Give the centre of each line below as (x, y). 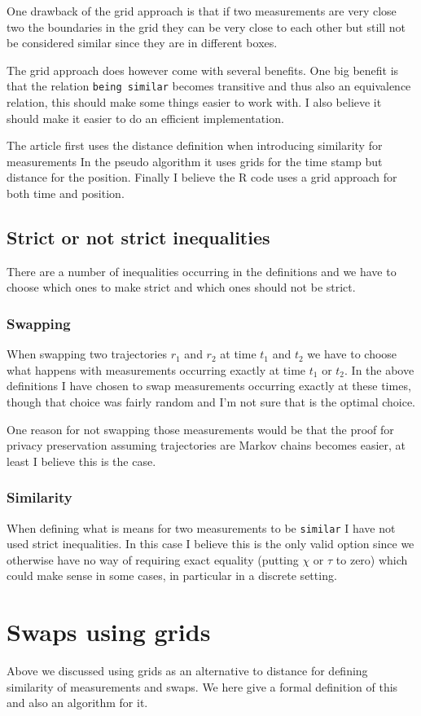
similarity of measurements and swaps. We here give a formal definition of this (202, 686)
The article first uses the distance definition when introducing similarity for (195, 145)
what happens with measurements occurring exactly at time (156, 369)
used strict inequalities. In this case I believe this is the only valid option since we (210, 544)
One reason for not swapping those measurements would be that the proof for (200, 429)
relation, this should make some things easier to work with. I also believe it (194, 102)
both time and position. (66, 193)
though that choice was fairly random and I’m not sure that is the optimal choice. (211, 401)
